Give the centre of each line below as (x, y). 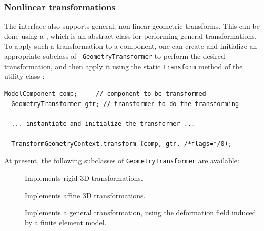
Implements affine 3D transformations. (85, 195)
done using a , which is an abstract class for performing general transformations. (130, 36)
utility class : (24, 76)
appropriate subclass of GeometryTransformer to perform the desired (115, 56)
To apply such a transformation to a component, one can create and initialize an (131, 46)
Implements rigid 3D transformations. (84, 178)
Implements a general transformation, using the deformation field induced (140, 212)
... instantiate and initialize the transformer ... (103, 124)
